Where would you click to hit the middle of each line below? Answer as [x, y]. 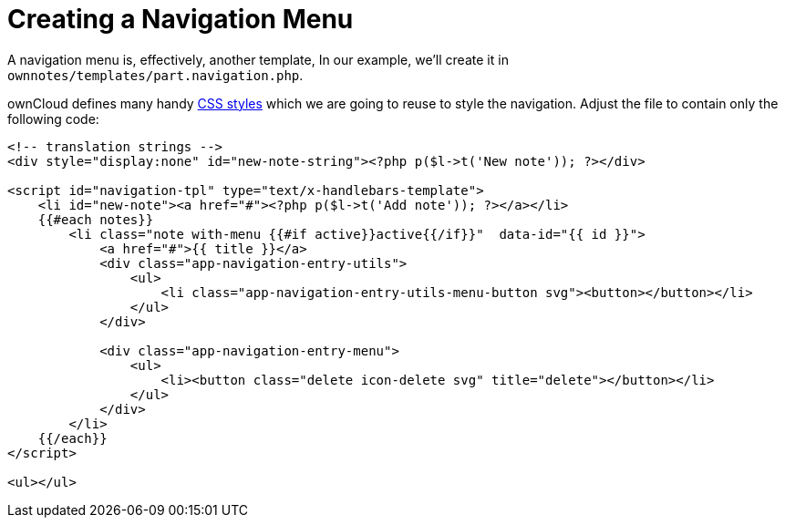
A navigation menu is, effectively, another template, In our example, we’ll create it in [258, 59]
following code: [53, 118]
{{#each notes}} [96, 219]
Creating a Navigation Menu [181, 19]
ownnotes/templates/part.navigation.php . [155, 75]
